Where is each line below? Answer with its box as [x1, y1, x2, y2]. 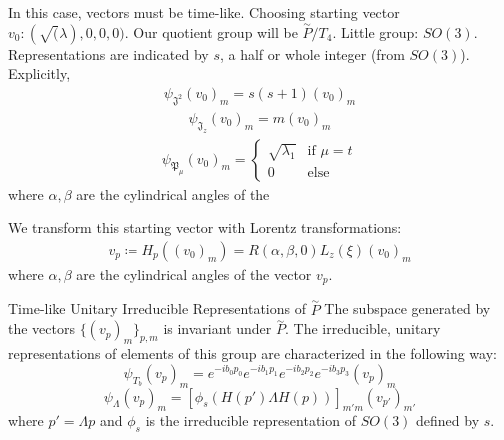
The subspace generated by [324, 298, 491, 319]
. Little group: [332, 21, 419, 42]
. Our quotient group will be [124, 21, 298, 42]
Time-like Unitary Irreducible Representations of [8, 298, 307, 319]
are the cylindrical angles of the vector [76, 263, 312, 284]
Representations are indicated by [8, 43, 209, 64]
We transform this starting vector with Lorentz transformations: [8, 217, 402, 238]
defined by [416, 410, 480, 431]
